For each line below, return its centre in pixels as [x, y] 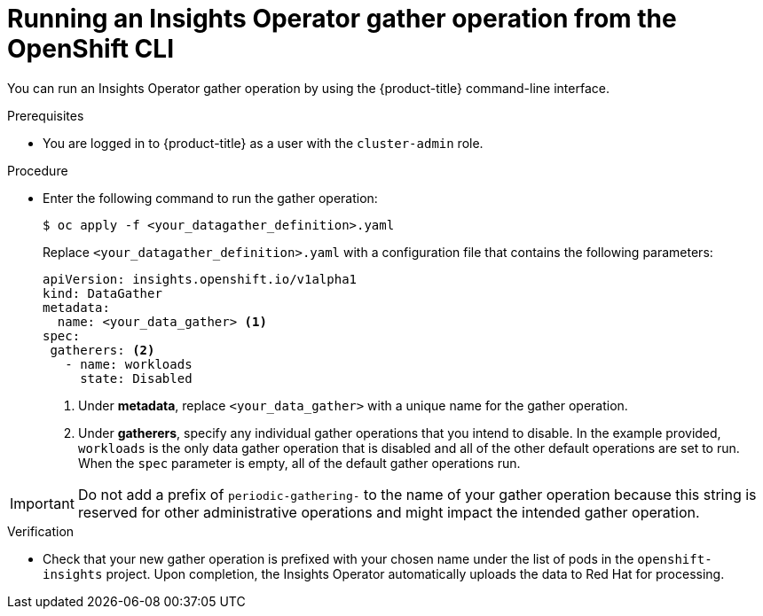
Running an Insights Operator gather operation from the [342, 19]
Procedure [38, 170]
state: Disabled [136, 378]
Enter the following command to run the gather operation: [210, 198]
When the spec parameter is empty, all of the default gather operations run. [299, 463]
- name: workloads [129, 364]
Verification [41, 531]
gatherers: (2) [102, 350]
